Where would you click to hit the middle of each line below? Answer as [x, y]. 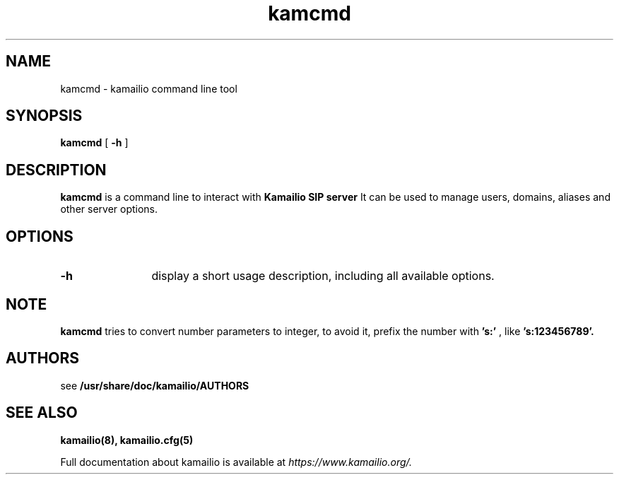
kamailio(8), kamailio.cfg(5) [127, 440]
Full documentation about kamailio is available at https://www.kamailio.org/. [236, 462]
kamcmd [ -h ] [94, 143]
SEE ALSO [42, 413]
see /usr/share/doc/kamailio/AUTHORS [155, 385]
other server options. [109, 209]
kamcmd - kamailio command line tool [149, 88]
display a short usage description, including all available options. [323, 276]
